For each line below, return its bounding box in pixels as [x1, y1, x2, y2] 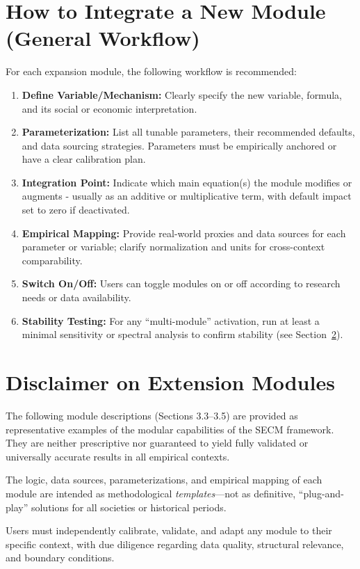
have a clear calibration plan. [22, 152, 146, 166]
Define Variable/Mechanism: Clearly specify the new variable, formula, [22, 87, 342, 102]
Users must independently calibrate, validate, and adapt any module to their [6, 523, 332, 538]
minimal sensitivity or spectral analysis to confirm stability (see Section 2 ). [22, 327, 343, 342]
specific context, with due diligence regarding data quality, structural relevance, [6, 536, 344, 551]
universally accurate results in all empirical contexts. [6, 449, 230, 463]
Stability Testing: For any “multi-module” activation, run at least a [22, 313, 320, 328]
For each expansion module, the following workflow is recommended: [6, 64, 297, 79]
